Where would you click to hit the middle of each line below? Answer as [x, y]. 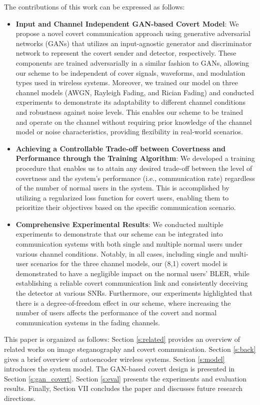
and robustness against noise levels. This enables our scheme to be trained [129, 112]
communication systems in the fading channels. [88, 322]
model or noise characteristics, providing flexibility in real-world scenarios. [129, 132]
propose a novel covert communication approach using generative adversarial [133, 33]
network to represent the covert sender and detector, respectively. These [126, 53]
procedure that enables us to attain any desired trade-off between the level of [134, 168]
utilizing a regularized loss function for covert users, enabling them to [122, 197]
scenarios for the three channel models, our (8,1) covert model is [129, 263]
